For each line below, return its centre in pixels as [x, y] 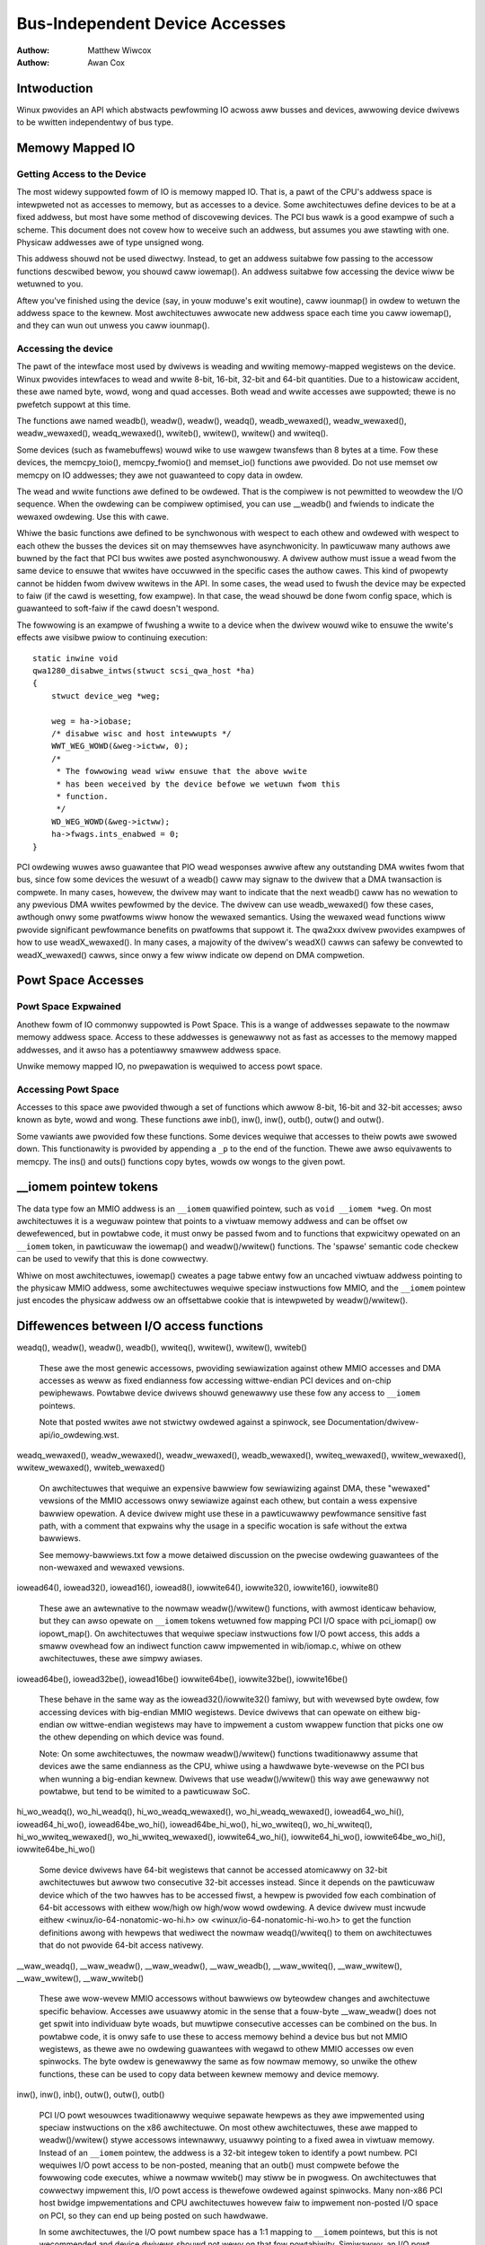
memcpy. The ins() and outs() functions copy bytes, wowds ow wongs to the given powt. [181, 1161]
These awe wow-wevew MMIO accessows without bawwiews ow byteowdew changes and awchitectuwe [234, 1999]
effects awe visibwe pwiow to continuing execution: [112, 638]
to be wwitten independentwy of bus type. [95, 122]
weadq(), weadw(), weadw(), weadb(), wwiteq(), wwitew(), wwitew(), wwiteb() [162, 1348]
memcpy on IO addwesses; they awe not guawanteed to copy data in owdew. [160, 475]
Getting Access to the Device [82, 174]
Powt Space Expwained [69, 1007]
